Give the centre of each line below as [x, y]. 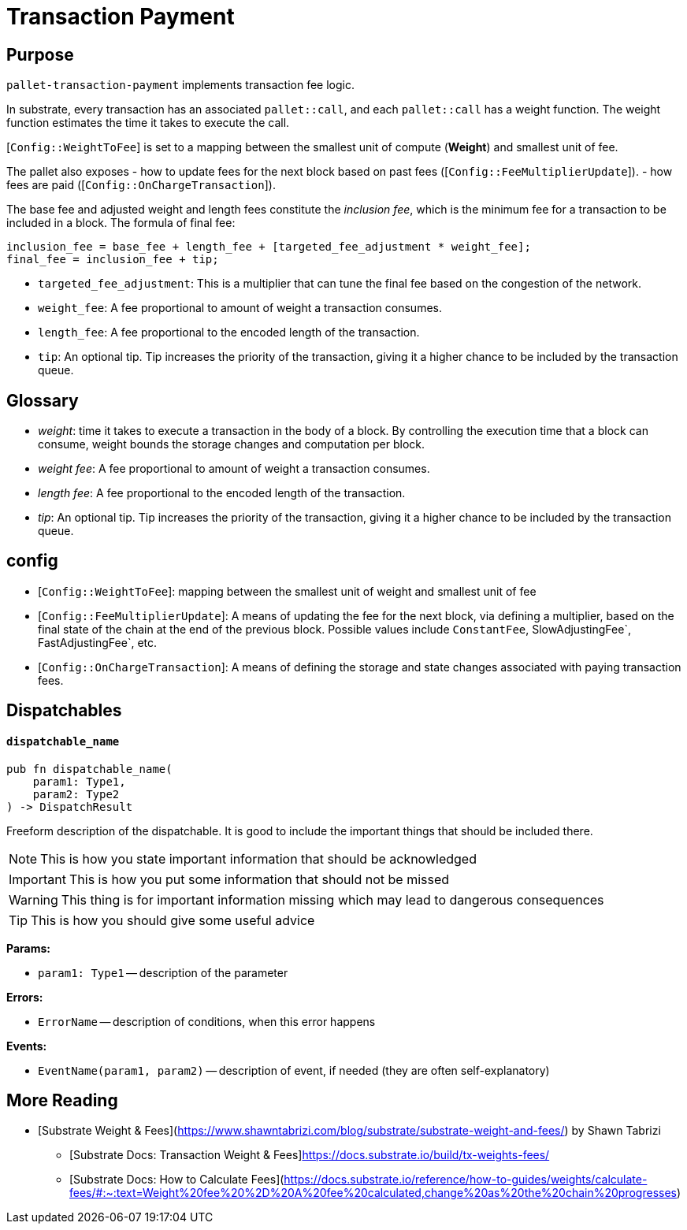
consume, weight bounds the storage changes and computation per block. [232, 444]
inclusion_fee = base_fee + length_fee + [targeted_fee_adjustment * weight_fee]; [269, 247]
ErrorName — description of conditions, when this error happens [207, 1021]
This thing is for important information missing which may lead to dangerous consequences [332, 899]
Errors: [25, 997]
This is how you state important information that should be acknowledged [258, 858]
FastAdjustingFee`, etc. [98, 642]
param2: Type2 [76, 794]
